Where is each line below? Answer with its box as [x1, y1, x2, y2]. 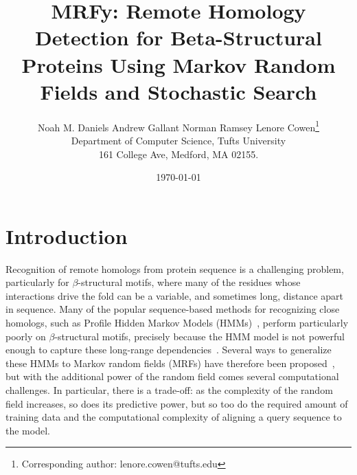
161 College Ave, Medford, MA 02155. [98, 146, 259, 161]
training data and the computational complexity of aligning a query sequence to [5, 410, 342, 424]
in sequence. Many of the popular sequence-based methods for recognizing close [5, 302, 340, 316]
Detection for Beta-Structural [35, 23, 322, 52]
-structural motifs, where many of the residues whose [78, 275, 301, 289]
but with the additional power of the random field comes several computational [5, 369, 339, 384]
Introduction [5, 221, 128, 250]
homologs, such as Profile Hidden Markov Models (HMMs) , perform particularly [5, 316, 349, 330]
